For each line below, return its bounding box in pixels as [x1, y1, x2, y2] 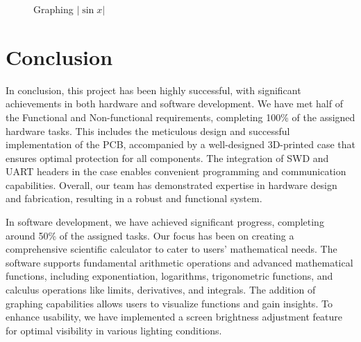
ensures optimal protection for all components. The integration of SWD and [6, 150, 329, 165]
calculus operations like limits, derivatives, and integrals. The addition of [6, 282, 316, 297]
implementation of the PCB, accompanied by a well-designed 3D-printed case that [6, 137, 355, 152]
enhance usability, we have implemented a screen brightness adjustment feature [6, 309, 343, 324]
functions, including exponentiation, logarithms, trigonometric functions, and [6, 269, 333, 283]
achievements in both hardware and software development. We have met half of [6, 96, 343, 111]
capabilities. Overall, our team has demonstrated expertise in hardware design [6, 177, 337, 192]
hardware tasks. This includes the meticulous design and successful [6, 123, 290, 138]
